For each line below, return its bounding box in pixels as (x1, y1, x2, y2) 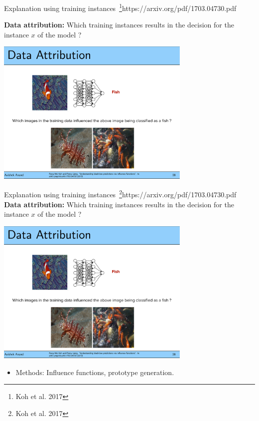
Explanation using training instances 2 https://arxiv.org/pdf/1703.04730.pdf (4, 188, 237, 199)
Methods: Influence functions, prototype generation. (15, 367, 174, 377)
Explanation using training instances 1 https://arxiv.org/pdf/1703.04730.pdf (4, 1, 237, 13)
